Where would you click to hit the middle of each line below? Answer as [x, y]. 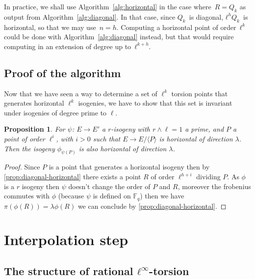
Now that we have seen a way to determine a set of [81, 93]
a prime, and [204, 129]
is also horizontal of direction [123, 148]
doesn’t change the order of [109, 186]
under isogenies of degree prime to [55, 112]
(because [71, 196]
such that [107, 138]
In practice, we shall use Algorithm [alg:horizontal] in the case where [108, 6]
